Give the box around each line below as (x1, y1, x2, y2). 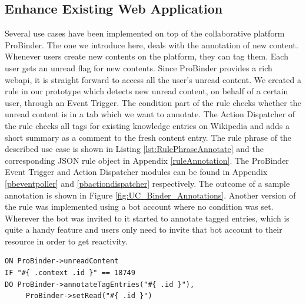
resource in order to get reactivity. (5, 234, 128, 247)
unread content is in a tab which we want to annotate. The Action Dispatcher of (5, 108, 295, 120)
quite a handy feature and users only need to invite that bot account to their (5, 223, 282, 236)
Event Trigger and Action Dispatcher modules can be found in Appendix (5, 166, 268, 178)
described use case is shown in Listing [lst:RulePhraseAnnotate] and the (5, 143, 264, 155)
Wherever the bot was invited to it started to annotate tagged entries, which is (5, 212, 290, 224)
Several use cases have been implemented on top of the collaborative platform (5, 27, 285, 39)
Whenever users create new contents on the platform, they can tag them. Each (5, 50, 288, 62)
